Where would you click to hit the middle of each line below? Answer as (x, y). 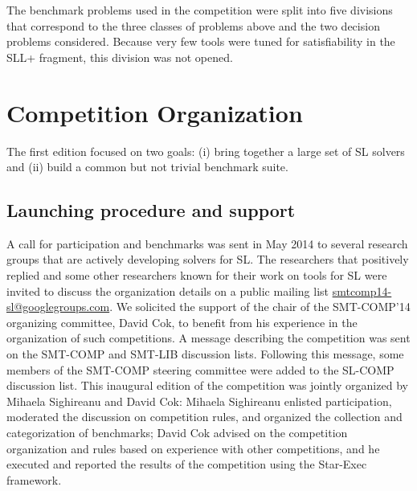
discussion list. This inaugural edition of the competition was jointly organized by (207, 385)
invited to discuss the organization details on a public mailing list (168, 291)
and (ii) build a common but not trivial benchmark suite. (147, 167)
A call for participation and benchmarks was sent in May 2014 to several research (207, 243)
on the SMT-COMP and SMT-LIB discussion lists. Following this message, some (205, 354)
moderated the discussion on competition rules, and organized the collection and (204, 417)
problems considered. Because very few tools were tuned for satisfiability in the (201, 41)
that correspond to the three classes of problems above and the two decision (193, 25)
